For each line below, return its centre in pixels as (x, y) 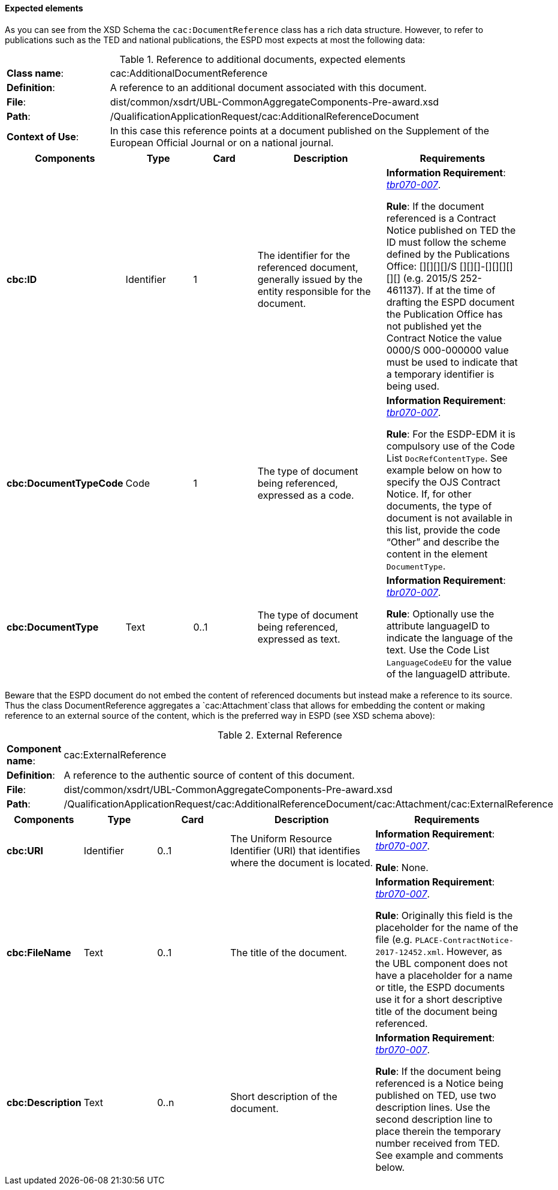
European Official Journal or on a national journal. (222, 142)
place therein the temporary (438, 1131)
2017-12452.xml (408, 952)
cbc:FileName (39, 952)
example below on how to (444, 470)
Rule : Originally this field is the (444, 915)
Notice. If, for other (429, 494)
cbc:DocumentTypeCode (65, 483)
